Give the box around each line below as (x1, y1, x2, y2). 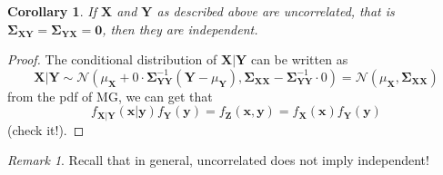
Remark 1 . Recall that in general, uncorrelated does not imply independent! (7, 151, 429, 170)
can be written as (250, 50, 348, 69)
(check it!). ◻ (7, 120, 85, 139)
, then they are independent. (102, 19, 258, 38)
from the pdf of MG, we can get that (7, 86, 213, 105)
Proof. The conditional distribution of (7, 50, 217, 69)
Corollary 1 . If (7, 2, 96, 20)
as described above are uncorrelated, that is (156, 2, 395, 20)
